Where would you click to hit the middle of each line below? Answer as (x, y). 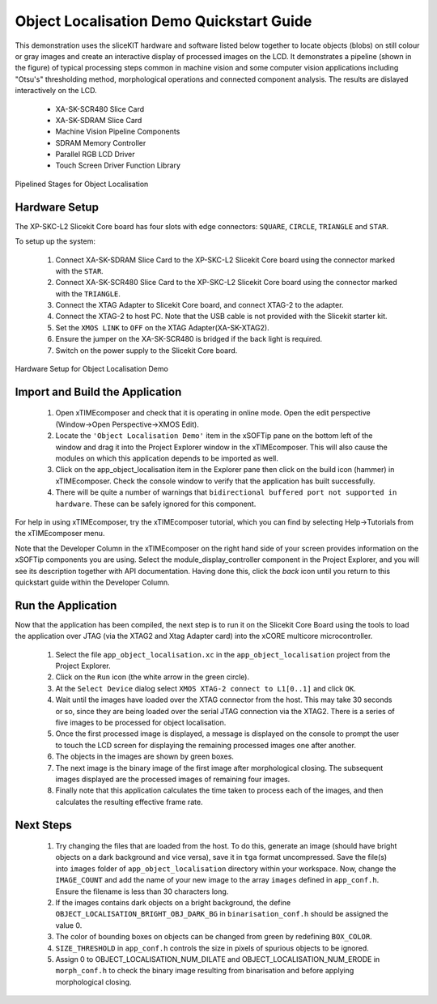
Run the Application (66, 605)
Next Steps (43, 825)
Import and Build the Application (98, 391)
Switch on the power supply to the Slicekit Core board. (146, 350)
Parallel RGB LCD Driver (95, 155)
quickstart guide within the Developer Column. (92, 582)
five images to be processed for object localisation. (141, 722)
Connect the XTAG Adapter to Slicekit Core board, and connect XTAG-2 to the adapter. (199, 305)
